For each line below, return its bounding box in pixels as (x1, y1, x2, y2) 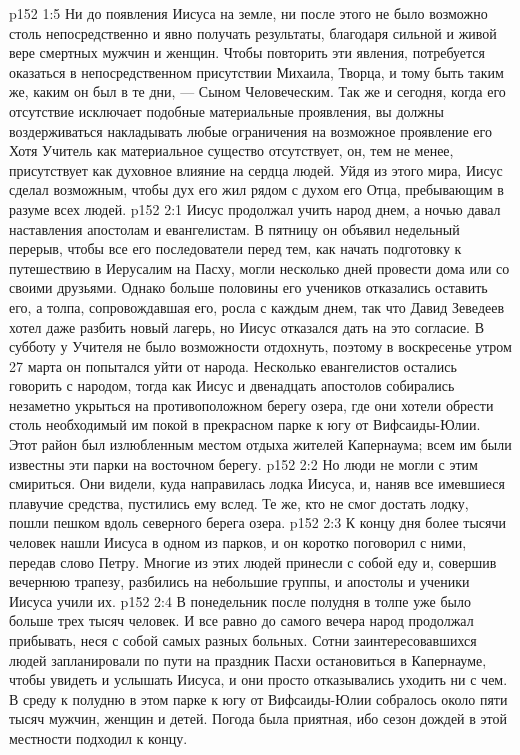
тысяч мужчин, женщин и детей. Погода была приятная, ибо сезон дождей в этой (9, 708, 507, 729)
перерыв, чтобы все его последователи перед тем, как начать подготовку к (9, 238, 462, 259)
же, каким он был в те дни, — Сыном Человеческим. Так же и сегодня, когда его (9, 81, 506, 102)
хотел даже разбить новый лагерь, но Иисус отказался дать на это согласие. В (9, 316, 484, 337)
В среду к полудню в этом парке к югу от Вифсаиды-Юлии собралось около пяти (9, 688, 508, 709)
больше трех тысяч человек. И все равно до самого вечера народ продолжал (9, 610, 474, 631)
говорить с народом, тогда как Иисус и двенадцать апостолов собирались (9, 375, 455, 396)
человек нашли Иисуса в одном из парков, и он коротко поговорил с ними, (9, 532, 467, 553)
